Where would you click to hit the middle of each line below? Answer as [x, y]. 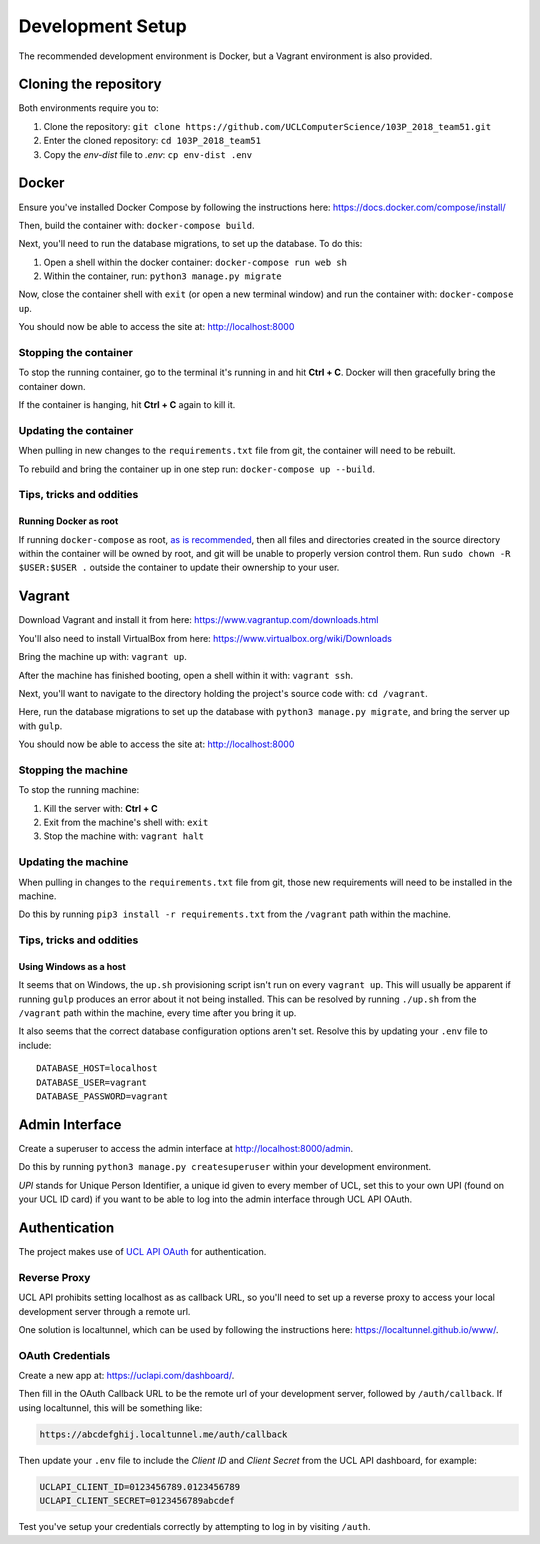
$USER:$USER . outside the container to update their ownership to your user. [179, 567]
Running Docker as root [68, 521]
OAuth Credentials [64, 1355]
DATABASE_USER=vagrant [92, 1082]
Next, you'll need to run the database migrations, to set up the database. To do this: [190, 244]
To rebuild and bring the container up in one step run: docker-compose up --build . [196, 469]
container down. [52, 386]
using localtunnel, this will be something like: [110, 1407]
